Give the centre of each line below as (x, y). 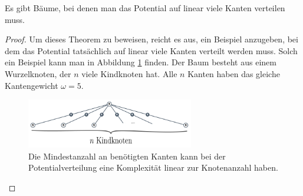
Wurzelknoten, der (38, 73)
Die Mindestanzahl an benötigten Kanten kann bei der (127, 156)
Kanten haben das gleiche (234, 73)
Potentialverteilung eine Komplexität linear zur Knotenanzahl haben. (153, 167)
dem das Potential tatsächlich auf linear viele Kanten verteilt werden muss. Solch (151, 50)
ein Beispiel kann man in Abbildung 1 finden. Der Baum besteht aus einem (141, 62)
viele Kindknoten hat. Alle (129, 73)
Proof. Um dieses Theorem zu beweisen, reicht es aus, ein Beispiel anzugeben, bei (151, 39)
